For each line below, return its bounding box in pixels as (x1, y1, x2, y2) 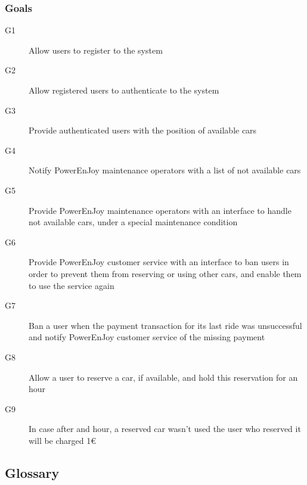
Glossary (5, 463, 60, 481)
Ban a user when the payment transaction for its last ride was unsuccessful (29, 319, 302, 331)
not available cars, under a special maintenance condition (29, 216, 238, 228)
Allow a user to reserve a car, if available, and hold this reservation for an (29, 371, 298, 383)
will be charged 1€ (29, 434, 97, 446)
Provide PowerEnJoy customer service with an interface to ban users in (29, 256, 289, 268)
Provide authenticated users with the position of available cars (29, 124, 257, 136)
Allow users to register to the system (29, 43, 163, 56)
